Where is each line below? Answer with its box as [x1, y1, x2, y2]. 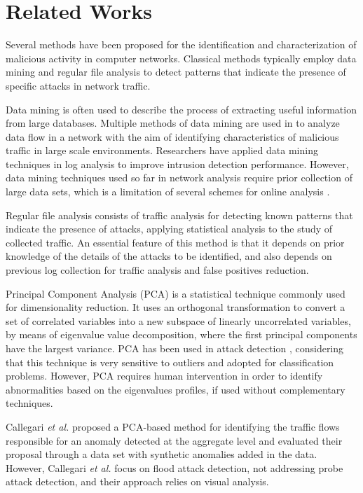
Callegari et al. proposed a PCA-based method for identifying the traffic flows [6, 419, 340, 433]
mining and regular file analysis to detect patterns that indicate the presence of [6, 64, 346, 79]
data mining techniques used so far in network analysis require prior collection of [6, 170, 352, 185]
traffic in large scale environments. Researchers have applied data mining [6, 143, 318, 158]
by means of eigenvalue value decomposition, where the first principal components [6, 327, 357, 342]
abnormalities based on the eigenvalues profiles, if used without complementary [6, 382, 345, 396]
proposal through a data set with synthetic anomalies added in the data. [6, 447, 317, 461]
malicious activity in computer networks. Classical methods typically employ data [6, 50, 357, 65]
